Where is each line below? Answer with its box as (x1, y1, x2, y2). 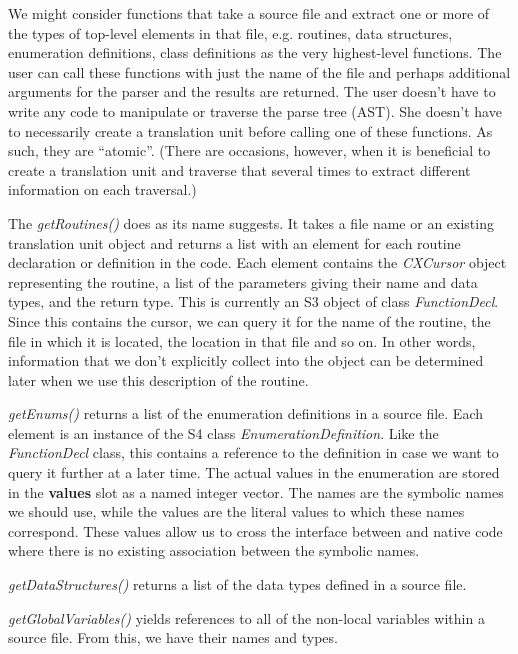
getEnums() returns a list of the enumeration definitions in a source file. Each (8, 403, 483, 424)
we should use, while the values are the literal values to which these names (8, 501, 465, 522)
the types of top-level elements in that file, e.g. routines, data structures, (8, 22, 453, 43)
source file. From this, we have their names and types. (8, 627, 338, 648)
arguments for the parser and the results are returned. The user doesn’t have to (8, 81, 496, 102)
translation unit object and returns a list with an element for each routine (8, 232, 461, 253)
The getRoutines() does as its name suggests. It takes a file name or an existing (8, 212, 494, 233)
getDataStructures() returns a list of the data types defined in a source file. (8, 574, 467, 595)
